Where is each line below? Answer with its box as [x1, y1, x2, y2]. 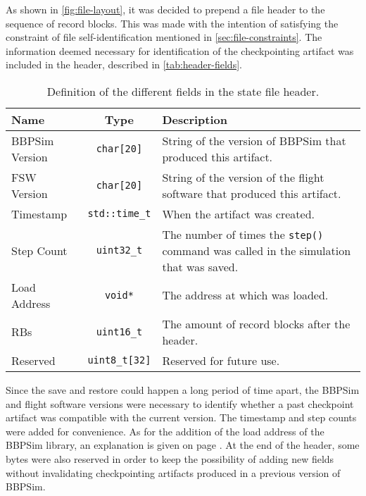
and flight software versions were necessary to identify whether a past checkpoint [6, 396, 354, 411]
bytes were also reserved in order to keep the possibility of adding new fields [6, 451, 334, 466]
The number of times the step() [162, 225, 324, 242]
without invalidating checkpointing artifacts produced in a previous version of [6, 465, 341, 480]
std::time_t [87, 208, 151, 220]
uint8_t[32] [87, 354, 151, 366]
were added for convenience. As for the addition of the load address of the [6, 423, 324, 438]
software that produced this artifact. [162, 185, 341, 201]
